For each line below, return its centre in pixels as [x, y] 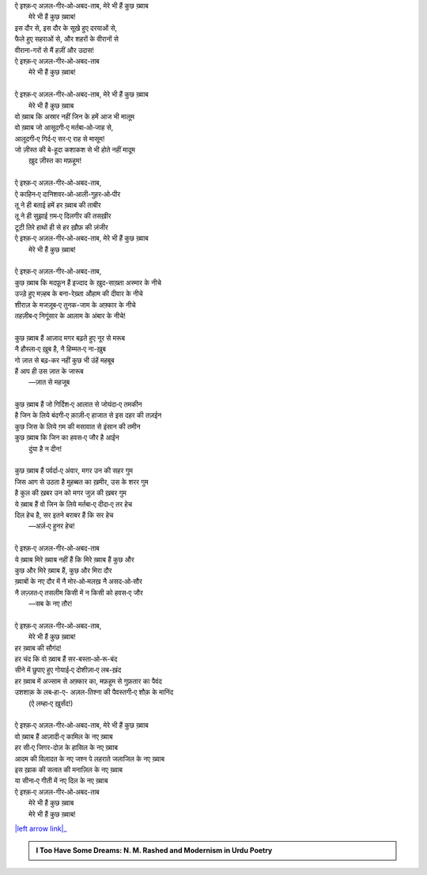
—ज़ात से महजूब [49, 382]
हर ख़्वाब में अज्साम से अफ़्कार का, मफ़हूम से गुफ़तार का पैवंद [88, 681]
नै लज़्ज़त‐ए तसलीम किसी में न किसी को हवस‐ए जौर [79, 593]
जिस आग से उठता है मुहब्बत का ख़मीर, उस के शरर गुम [81, 482]
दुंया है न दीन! [45, 449]
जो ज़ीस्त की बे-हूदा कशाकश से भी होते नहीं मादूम [75, 150]
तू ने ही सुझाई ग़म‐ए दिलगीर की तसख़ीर [63, 216]
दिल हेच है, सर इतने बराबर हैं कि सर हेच [64, 515]
